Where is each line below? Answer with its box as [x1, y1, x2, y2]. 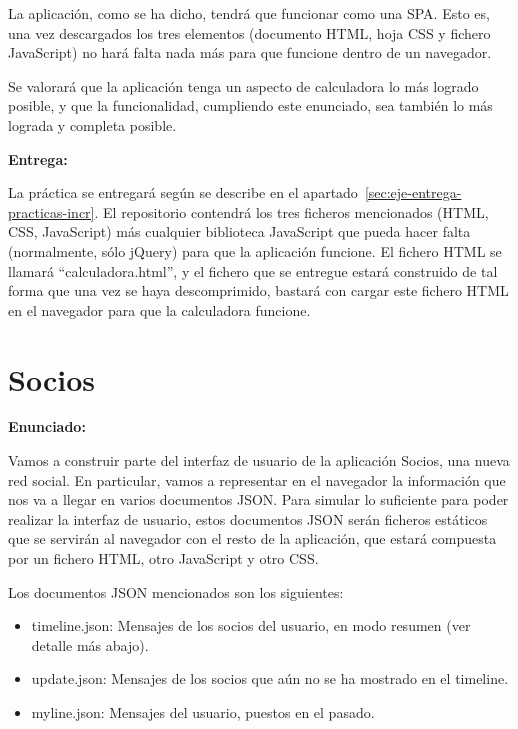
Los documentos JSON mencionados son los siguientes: [8, 581, 344, 602]
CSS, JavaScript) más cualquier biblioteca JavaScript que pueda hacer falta [8, 221, 471, 242]
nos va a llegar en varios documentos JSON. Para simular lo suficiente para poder [8, 489, 509, 510]
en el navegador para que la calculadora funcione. [8, 299, 311, 320]
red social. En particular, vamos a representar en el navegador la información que [8, 469, 506, 490]
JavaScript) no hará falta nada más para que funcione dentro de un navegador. [8, 42, 492, 63]
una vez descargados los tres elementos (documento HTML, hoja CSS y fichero [8, 22, 491, 43]
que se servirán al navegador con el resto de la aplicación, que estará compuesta [8, 528, 497, 549]
